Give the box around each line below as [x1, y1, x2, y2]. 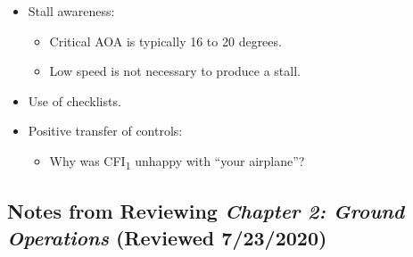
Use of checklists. [28, 91, 121, 110]
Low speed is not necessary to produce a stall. [49, 62, 301, 80]
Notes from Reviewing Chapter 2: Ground [7, 197, 405, 225]
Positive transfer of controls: [28, 121, 183, 140]
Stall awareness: [28, 2, 115, 20]
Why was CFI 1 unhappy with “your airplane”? [49, 151, 305, 172]
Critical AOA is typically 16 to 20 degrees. [49, 31, 282, 50]
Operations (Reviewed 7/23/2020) [7, 223, 327, 251]
